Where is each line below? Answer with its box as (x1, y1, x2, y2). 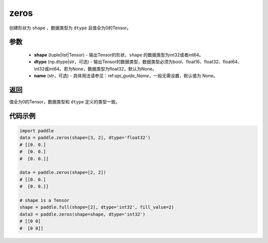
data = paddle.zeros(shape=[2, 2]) (19, 169, 106, 175)
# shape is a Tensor (19, 197, 69, 203)
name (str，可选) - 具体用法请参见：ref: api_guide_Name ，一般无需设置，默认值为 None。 (34, 73, 218, 79)
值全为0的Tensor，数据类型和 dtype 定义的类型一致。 (9, 99, 120, 105)
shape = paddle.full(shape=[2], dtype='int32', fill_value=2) (19, 204, 174, 210)
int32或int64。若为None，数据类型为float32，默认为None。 (34, 66, 157, 72)
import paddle (19, 128, 54, 134)
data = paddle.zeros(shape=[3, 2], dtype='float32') (19, 135, 151, 141)
